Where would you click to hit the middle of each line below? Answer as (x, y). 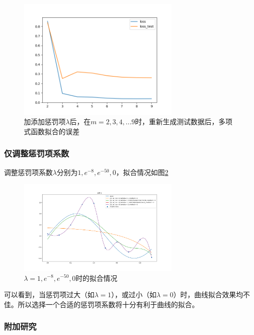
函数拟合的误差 (55, 131)
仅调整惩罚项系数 (37, 153)
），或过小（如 (134, 294)
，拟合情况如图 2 (142, 172)
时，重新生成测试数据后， (177, 122)
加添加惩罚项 (45, 122)
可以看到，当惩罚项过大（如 (49, 294)
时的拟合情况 (97, 278)
